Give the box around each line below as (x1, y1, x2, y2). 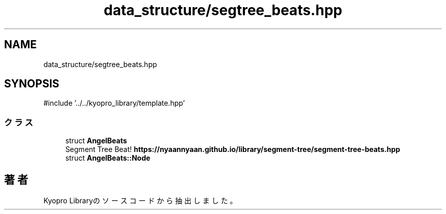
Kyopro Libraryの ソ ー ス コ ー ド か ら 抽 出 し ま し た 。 (43, 196, 237, 205)
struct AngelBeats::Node (65, 154, 151, 163)
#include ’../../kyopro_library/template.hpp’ (43, 99, 185, 108)
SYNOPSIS (4, 77, 60, 90)
